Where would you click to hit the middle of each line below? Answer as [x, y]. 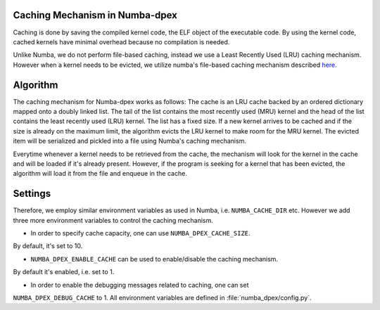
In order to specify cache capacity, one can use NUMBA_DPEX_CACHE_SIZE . [140, 233]
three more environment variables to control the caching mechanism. [113, 220]
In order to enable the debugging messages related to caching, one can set [140, 285]
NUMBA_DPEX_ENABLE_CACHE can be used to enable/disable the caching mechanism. [154, 259]
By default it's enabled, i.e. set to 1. [64, 272]
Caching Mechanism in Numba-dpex [95, 15]
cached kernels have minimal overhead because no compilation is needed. [121, 41]
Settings [32, 194]
